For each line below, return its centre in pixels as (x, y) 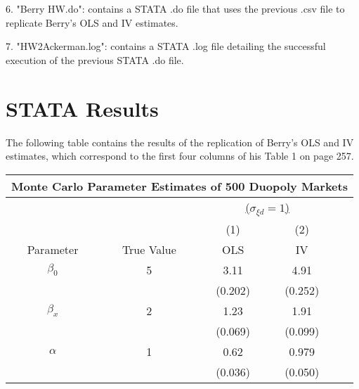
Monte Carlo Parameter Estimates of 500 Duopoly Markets (179, 186)
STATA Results (82, 108)
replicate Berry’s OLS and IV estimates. (92, 22)
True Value (149, 249)
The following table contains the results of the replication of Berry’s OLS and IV (180, 142)
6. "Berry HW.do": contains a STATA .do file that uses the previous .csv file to (175, 8)
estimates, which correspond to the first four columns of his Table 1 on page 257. (180, 156)
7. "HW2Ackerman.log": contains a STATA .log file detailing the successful (166, 46)
